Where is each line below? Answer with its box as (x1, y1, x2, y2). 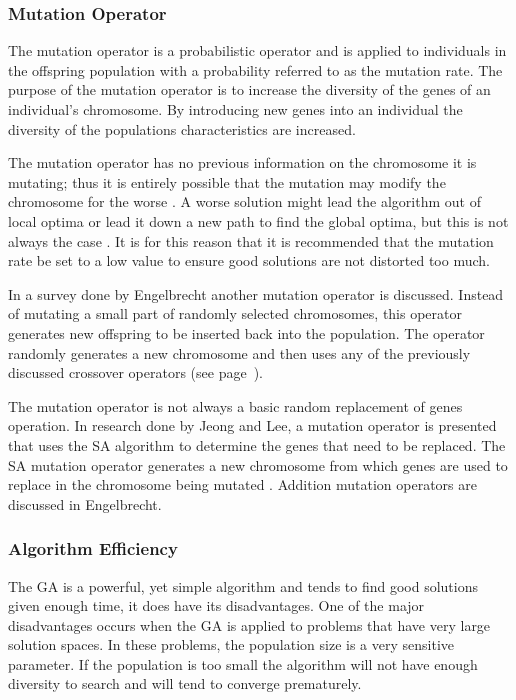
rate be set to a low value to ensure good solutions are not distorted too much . (8, 250, 490, 271)
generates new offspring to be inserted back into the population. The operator (8, 322, 485, 343)
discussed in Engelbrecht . (8, 493, 162, 514)
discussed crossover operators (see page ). (8, 362, 263, 383)
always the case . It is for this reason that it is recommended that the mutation (8, 230, 494, 251)
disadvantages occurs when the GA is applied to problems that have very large (8, 614, 491, 635)
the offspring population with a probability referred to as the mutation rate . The (8, 59, 503, 80)
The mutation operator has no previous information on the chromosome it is (8, 152, 477, 173)
